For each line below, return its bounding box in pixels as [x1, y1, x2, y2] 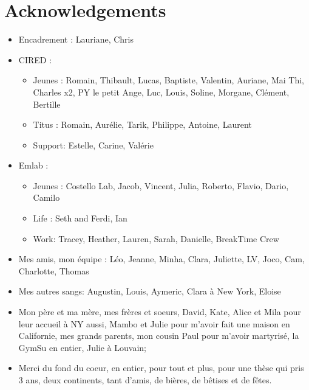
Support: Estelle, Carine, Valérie [33, 138, 154, 151]
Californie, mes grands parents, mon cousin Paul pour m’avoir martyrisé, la [18, 329, 299, 342]
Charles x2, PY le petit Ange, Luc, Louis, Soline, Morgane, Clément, [33, 85, 290, 98]
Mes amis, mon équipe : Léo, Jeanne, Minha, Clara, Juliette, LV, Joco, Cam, [18, 252, 305, 265]
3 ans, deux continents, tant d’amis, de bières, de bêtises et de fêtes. [18, 374, 272, 386]
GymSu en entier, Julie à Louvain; [18, 341, 146, 353]
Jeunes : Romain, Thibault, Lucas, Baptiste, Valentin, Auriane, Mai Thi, [33, 74, 304, 86]
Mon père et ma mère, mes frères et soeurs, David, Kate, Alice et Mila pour [18, 305, 301, 318]
